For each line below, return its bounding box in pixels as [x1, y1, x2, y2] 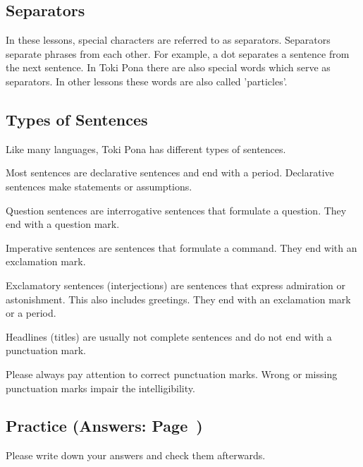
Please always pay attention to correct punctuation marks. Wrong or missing [6, 366, 338, 381]
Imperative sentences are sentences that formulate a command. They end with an [6, 240, 357, 255]
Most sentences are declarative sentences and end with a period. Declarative [6, 165, 334, 180]
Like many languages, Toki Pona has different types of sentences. [6, 141, 286, 156]
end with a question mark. [6, 217, 120, 231]
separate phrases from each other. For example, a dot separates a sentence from [6, 46, 350, 61]
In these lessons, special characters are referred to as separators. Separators [6, 32, 331, 47]
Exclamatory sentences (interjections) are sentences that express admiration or [6, 277, 345, 292]
